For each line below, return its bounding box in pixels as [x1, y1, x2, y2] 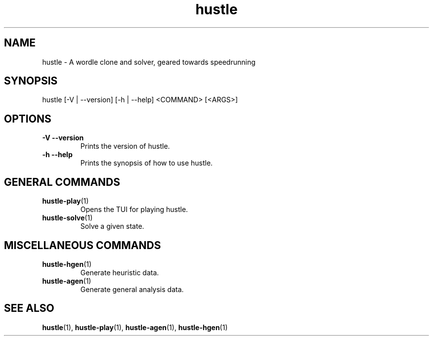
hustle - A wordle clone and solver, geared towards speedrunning [42, 57, 256, 66]
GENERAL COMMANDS [4, 175, 121, 188]
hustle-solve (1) [42, 213, 93, 222]
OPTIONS [4, 112, 51, 125]
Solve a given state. [80, 222, 144, 231]
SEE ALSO [4, 302, 54, 315]
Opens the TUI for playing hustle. [80, 205, 188, 214]
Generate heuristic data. [80, 268, 159, 277]
